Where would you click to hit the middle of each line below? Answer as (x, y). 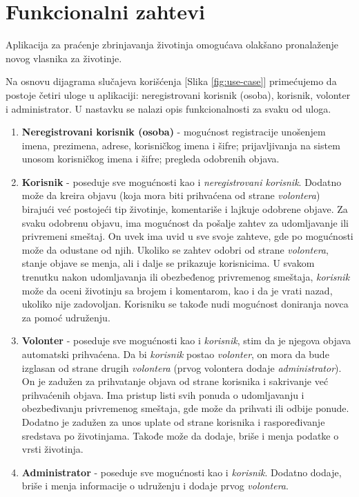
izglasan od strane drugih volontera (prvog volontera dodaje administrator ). (182, 367)
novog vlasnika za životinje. (64, 58)
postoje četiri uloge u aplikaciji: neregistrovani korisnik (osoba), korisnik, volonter (178, 94)
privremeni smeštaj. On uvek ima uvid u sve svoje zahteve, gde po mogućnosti (187, 236)
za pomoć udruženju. (66, 317)
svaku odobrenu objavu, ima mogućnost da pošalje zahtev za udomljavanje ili (185, 222)
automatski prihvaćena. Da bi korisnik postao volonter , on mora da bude (175, 354)
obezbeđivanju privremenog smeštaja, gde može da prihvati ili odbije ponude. (185, 408)
